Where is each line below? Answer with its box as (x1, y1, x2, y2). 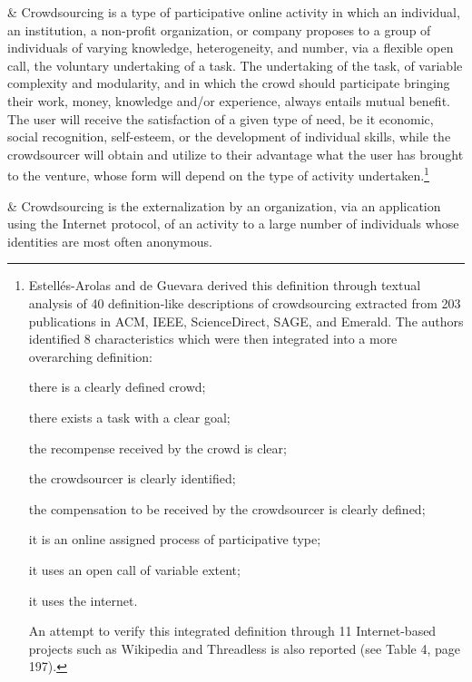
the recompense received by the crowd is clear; (28, 438, 287, 457)
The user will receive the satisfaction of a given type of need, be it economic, (7, 109, 434, 128)
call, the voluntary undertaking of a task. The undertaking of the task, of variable (7, 55, 463, 74)
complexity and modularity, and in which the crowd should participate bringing (7, 73, 450, 93)
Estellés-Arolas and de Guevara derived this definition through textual (28, 276, 421, 295)
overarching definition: (28, 346, 153, 365)
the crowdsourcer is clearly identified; (28, 469, 236, 488)
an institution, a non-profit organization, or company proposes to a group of (7, 20, 431, 39)
